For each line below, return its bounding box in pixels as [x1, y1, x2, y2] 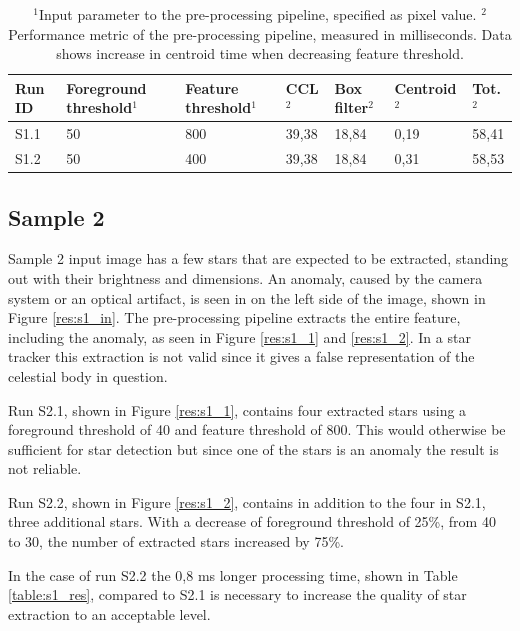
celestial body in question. [8, 365, 168, 386]
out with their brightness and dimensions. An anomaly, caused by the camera [8, 267, 483, 288]
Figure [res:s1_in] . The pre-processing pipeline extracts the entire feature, [8, 307, 461, 328]
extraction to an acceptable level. [8, 603, 211, 624]
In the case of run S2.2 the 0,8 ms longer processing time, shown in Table [8, 564, 458, 585]
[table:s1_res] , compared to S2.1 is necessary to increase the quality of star [8, 584, 467, 605]
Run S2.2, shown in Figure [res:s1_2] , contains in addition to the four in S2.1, [8, 491, 486, 512]
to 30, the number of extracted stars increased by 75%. [8, 531, 344, 552]
